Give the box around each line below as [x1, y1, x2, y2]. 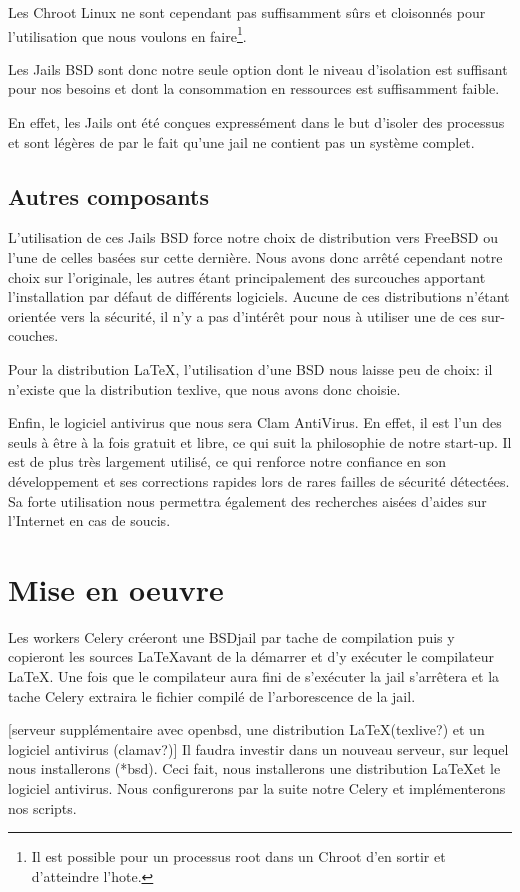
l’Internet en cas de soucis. [8, 510, 171, 531]
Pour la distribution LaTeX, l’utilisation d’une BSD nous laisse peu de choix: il [8, 358, 493, 379]
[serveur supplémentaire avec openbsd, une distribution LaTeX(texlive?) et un [8, 719, 485, 740]
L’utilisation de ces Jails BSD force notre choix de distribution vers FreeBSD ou [8, 227, 498, 248]
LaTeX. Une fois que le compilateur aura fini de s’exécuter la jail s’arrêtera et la [8, 666, 500, 687]
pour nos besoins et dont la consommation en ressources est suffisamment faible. [8, 78, 500, 99]
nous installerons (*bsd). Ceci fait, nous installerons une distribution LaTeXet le [8, 758, 501, 779]
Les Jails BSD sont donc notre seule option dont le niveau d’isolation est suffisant [8, 58, 508, 79]
